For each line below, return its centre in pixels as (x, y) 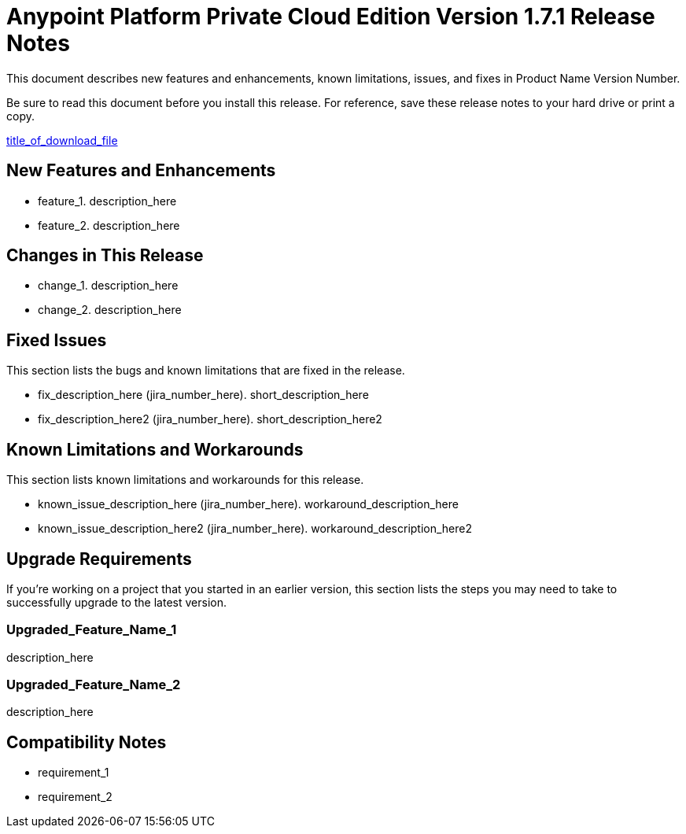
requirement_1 (74, 773)
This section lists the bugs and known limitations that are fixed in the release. (206, 371)
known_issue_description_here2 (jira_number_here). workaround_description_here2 (255, 529)
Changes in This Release (105, 256)
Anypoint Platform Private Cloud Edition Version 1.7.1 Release (331, 17)
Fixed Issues (57, 340)
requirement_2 (75, 797)
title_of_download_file (62, 140)
